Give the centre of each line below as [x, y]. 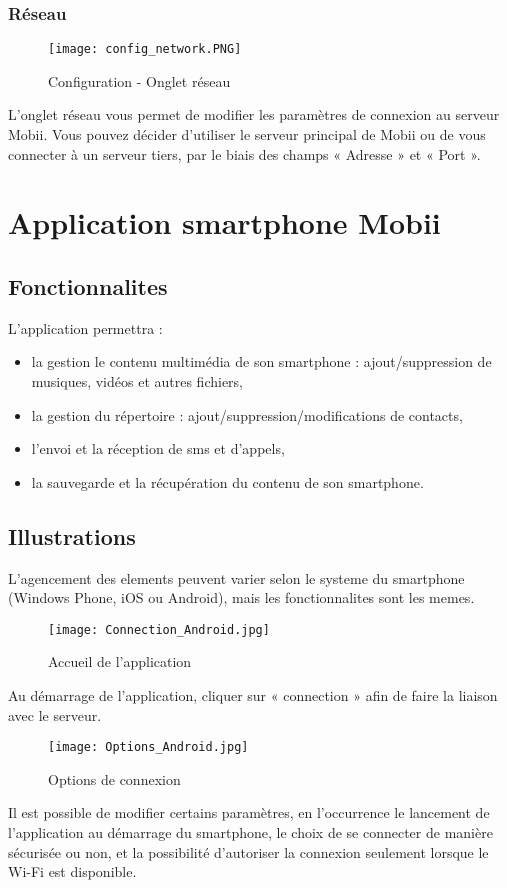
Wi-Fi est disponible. [72, 871]
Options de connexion [114, 778]
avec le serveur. [55, 714]
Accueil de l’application [120, 661]
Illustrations [72, 535]
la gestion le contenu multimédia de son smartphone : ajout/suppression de [261, 361]
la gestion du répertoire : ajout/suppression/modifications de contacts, [247, 414]
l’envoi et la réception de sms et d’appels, [158, 448]
